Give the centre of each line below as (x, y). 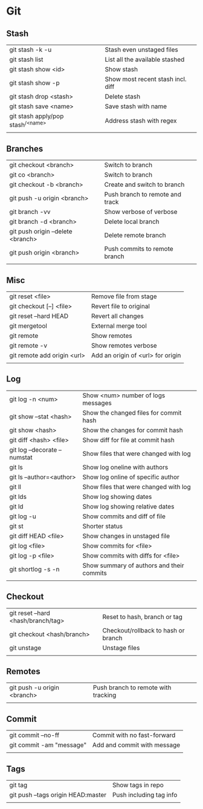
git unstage (25, 648)
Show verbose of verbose (141, 212)
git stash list (26, 60)
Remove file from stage (124, 296)
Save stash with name (136, 106)
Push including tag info (145, 795)
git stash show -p (34, 83)
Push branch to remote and (143, 195)
